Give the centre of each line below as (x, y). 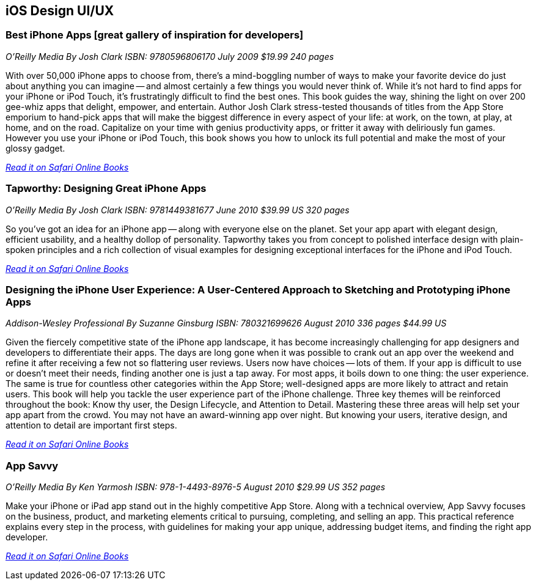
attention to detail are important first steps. (91, 425)
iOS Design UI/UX (60, 11)
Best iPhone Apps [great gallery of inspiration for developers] (155, 35)
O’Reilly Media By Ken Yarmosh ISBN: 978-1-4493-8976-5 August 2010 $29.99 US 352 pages (196, 487)
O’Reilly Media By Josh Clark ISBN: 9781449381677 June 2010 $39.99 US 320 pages (178, 210)
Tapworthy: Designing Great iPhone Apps (106, 189)
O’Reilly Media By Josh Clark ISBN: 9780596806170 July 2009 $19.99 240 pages (170, 56)
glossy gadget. (35, 148)
